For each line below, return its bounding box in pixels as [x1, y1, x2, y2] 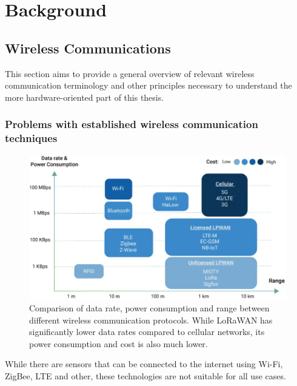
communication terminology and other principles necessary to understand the [5, 79, 292, 92]
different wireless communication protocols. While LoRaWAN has [29, 313, 273, 326]
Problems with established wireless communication [5, 117, 258, 132]
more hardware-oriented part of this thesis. [5, 90, 164, 103]
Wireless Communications [5, 38, 171, 57]
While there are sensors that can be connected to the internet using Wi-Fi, [5, 357, 283, 370]
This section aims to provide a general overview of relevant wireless [5, 67, 255, 80]
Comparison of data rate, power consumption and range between [29, 301, 270, 314]
